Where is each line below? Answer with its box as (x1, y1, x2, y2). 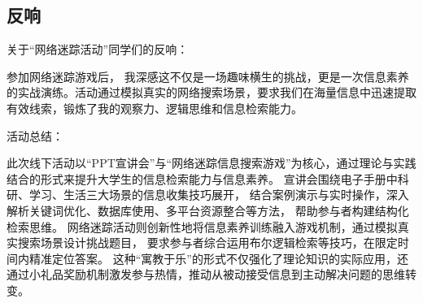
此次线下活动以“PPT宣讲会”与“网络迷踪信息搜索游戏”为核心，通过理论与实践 (7, 154, 416, 171)
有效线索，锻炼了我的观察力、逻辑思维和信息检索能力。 (7, 99, 303, 116)
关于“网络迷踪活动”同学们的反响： (7, 41, 189, 58)
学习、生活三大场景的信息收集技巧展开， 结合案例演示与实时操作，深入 (28, 186, 409, 203)
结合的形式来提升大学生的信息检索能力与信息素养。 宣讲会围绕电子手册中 (7, 170, 398, 187)
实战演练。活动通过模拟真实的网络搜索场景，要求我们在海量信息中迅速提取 (17, 84, 416, 101)
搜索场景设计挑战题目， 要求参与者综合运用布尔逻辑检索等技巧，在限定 (17, 234, 398, 251)
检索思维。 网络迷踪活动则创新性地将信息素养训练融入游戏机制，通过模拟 (7, 218, 398, 235)
